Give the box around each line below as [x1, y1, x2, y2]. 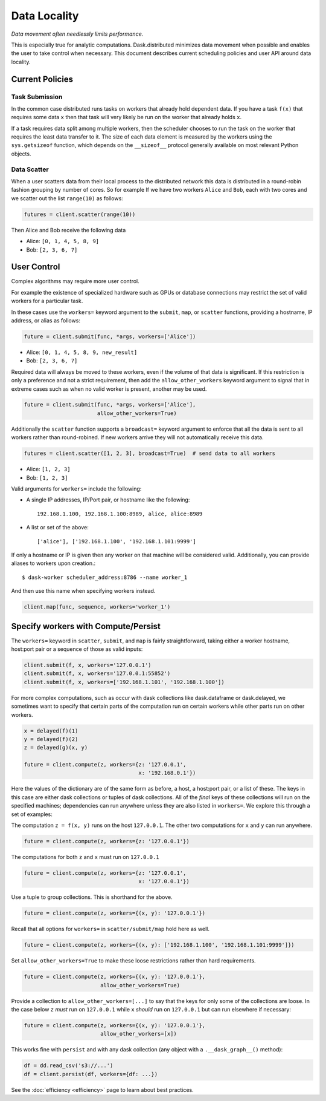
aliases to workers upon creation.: [11, 560, 96, 567]
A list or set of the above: [26, 524, 89, 531]
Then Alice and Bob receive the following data [11, 226, 126, 234]
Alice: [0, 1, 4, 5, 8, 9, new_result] [26, 348, 138, 356]
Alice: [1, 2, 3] [26, 466, 71, 473]
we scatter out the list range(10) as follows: [11, 194, 123, 202]
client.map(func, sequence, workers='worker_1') [24, 604, 171, 610]
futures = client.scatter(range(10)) [24, 211, 136, 218]
